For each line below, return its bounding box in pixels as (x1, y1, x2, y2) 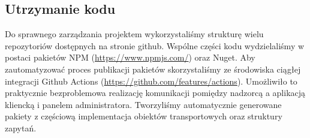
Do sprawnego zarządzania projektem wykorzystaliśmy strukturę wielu (5, 28, 264, 40)
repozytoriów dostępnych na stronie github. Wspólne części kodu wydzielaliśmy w (5, 39, 305, 52)
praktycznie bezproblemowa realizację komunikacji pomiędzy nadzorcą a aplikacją (5, 86, 306, 99)
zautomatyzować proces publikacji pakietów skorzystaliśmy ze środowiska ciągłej (5, 62, 301, 75)
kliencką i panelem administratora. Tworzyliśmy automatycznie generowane (5, 98, 282, 110)
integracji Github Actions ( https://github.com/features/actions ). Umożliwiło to (5, 74, 297, 87)
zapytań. (5, 121, 37, 134)
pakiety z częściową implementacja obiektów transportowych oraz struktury (5, 110, 282, 122)
